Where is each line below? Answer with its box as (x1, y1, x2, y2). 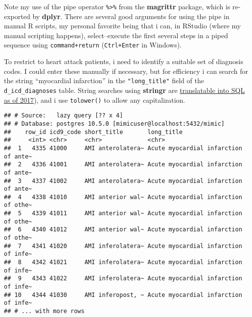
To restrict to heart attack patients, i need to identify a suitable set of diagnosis (4, 56, 244, 67)
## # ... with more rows (4, 308, 85, 315)
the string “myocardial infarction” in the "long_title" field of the (4, 75, 204, 86)
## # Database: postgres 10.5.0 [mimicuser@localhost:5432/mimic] (4, 120, 225, 127)
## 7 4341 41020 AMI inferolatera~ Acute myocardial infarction (4, 242, 242, 249)
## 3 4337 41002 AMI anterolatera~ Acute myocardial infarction (4, 177, 242, 184)
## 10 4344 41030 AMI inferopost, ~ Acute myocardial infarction (4, 291, 242, 298)
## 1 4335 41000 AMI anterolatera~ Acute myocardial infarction (4, 144, 242, 152)
